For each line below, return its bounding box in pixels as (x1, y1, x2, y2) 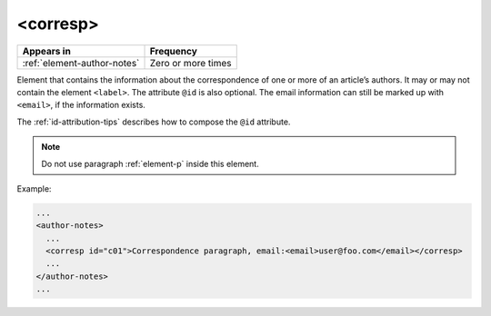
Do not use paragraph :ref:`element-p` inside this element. (41, 158, 259, 169)
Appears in (22, 44, 72, 57)
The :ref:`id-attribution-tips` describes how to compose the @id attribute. (16, 116, 291, 127)
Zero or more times (149, 56, 232, 69)
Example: (16, 183, 52, 194)
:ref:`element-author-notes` (22, 56, 140, 69)
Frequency (149, 44, 197, 57)
